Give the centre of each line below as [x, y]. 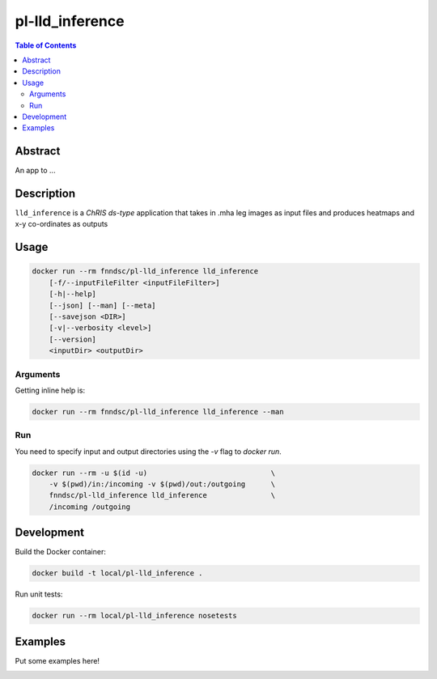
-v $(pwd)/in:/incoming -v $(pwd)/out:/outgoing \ [162, 484]
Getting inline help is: [50, 390]
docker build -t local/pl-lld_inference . [117, 573]
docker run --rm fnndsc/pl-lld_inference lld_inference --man [158, 412]
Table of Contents [46, 45]
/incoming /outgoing [90, 507]
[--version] [73, 339]
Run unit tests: [39, 594]
